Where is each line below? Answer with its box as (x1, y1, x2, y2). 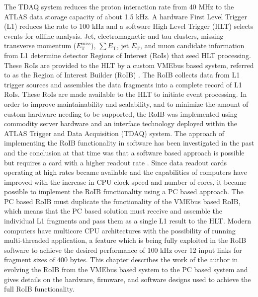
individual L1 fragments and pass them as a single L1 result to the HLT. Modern (4, 216, 251, 226)
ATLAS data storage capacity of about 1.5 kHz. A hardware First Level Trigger (4, 11, 248, 21)
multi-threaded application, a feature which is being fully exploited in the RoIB (4, 235, 247, 245)
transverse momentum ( (4, 40, 77, 51)
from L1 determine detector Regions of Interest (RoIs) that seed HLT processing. (4, 50, 251, 60)
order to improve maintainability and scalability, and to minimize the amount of (4, 98, 249, 109)
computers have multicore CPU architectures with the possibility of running (4, 225, 236, 235)
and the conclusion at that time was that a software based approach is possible (4, 147, 245, 157)
